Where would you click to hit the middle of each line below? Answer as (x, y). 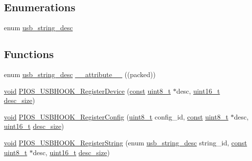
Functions (29, 54)
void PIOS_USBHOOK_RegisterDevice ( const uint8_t (87, 91)
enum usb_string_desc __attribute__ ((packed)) (80, 74)
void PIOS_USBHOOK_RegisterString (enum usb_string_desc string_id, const (126, 142)
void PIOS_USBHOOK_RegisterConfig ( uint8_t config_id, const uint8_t (116, 116)
